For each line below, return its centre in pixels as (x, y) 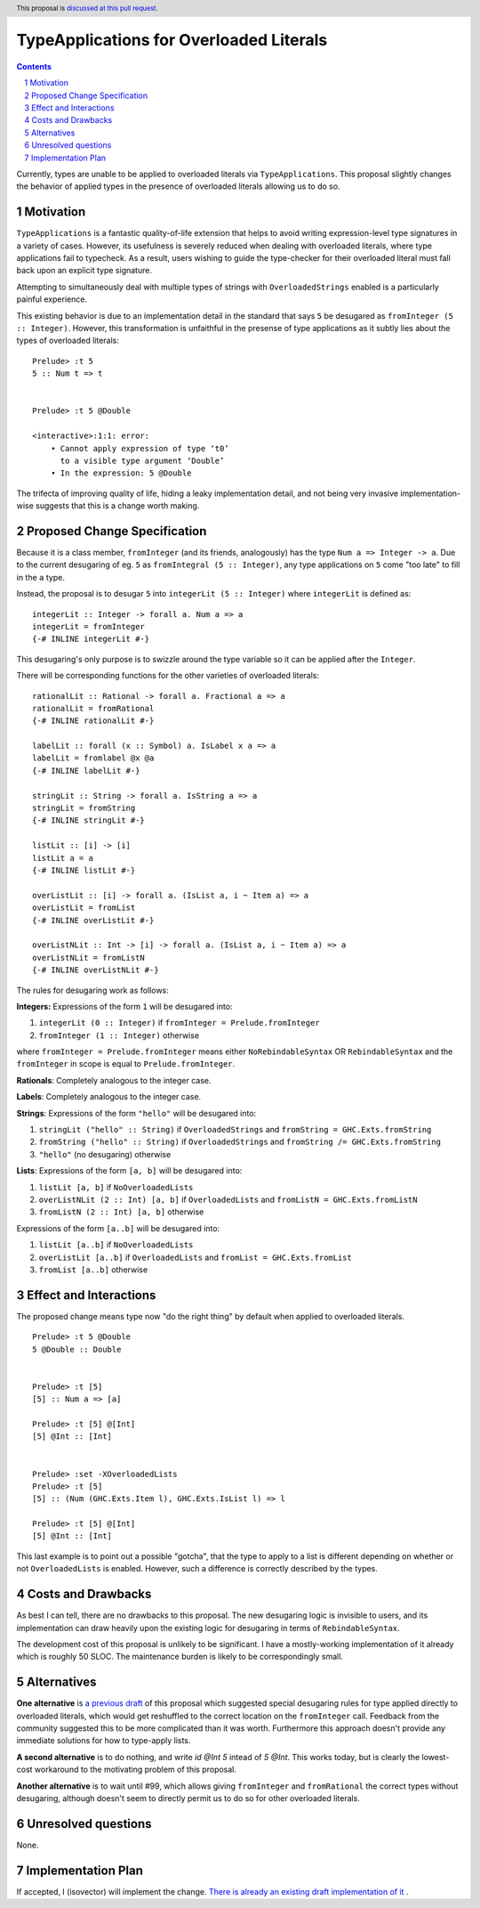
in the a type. (41, 577)
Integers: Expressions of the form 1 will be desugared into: (124, 1006)
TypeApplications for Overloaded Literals (172, 41)
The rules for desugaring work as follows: (92, 990)
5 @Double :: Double (77, 1349)
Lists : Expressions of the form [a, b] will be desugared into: (129, 1171)
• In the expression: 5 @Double (121, 473)
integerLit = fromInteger (89, 626)
